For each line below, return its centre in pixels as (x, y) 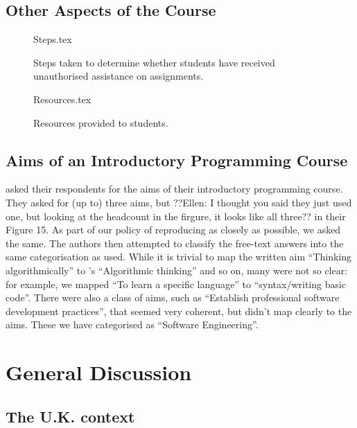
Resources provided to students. (101, 122)
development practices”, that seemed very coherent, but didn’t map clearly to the (179, 311)
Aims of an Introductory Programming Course (177, 160)
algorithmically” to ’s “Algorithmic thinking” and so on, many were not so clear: (177, 270)
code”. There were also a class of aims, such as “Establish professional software (173, 297)
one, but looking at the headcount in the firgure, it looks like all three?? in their (176, 216)
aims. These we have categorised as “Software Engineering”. (132, 324)
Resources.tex (62, 99)
